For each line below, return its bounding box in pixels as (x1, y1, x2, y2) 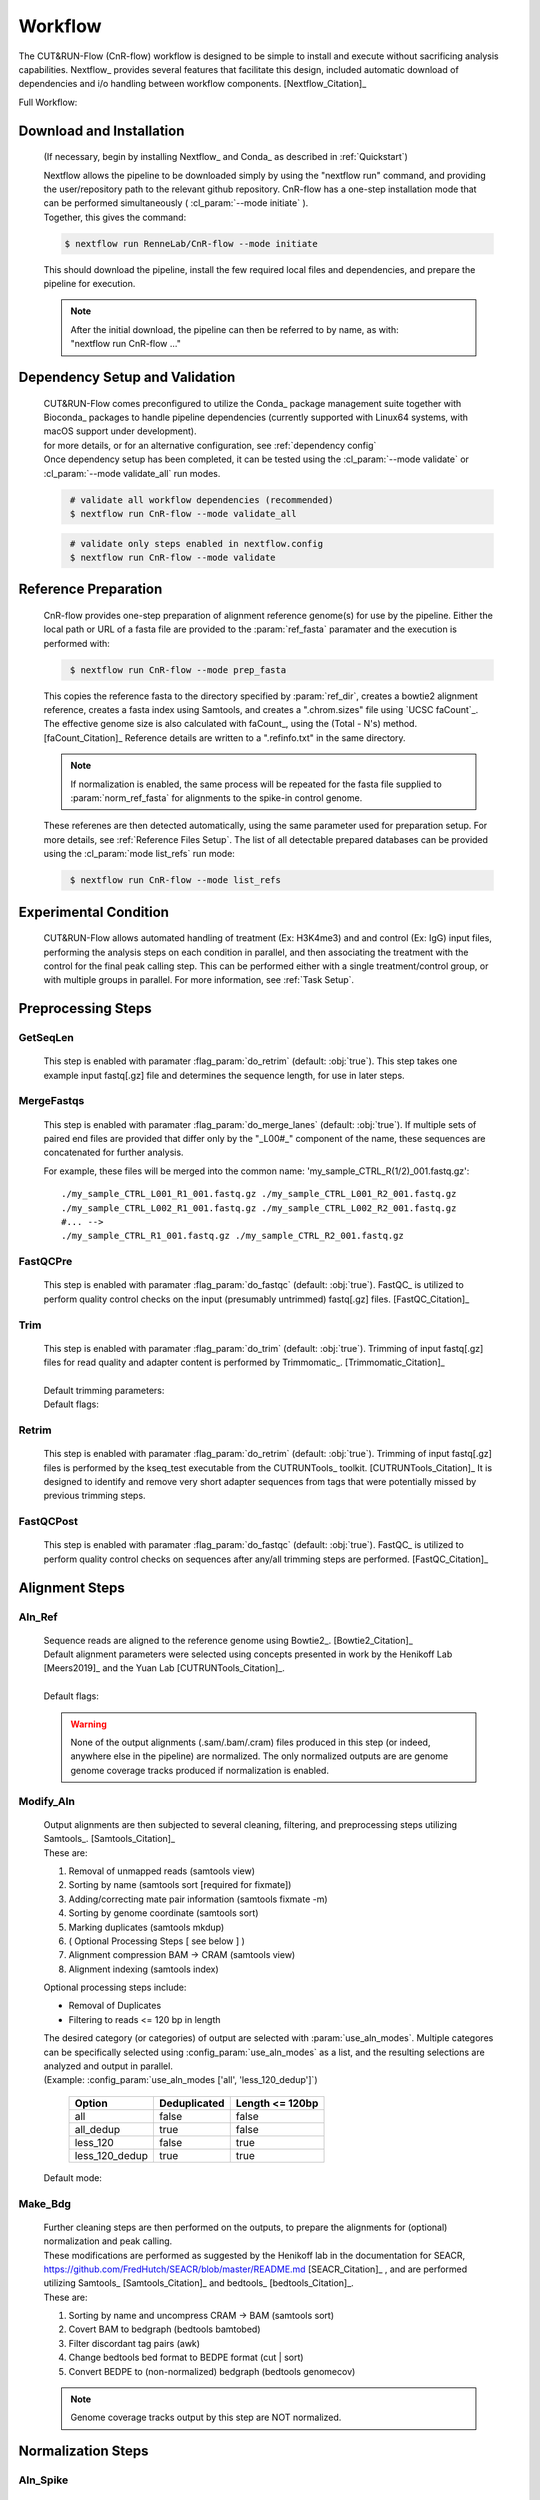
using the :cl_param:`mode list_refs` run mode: (43, 848, 235, 860)
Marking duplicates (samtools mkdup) (68, 1921, 225, 1933)
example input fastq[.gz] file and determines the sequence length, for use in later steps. (43, 1069, 405, 1081)
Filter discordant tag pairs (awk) (68, 2337, 200, 2349)
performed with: (43, 637, 110, 649)
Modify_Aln (18, 1794, 75, 1808)
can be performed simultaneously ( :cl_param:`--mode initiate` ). (43, 197, 309, 209)
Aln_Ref (18, 1610, 58, 1624)
